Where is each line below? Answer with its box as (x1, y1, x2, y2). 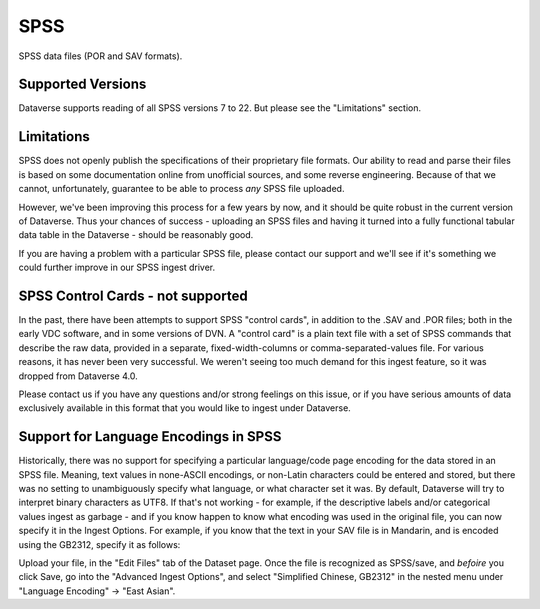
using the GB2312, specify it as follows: (18, 538, 181, 550)
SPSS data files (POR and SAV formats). (18, 50, 183, 62)
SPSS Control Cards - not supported (18, 287, 249, 304)
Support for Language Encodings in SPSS (18, 428, 282, 445)
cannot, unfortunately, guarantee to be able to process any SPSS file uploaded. (18, 183, 345, 195)
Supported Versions (18, 76, 147, 93)
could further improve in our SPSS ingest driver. (18, 261, 216, 274)
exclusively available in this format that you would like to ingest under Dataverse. (18, 402, 352, 414)
